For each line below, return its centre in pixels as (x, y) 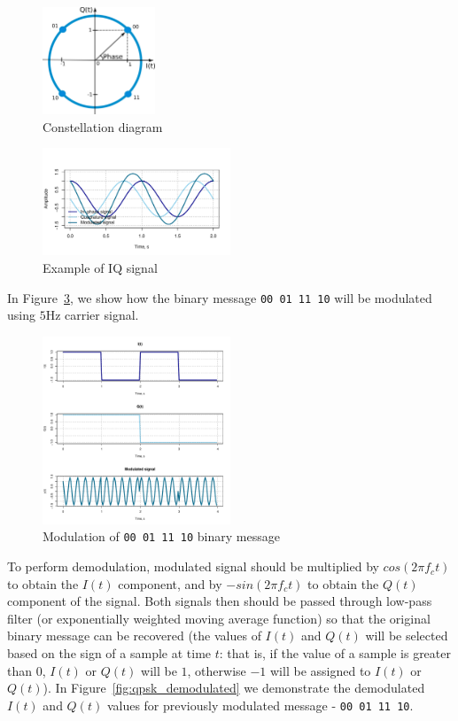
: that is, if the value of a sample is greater (335, 653)
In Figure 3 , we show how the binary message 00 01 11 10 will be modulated (220, 297)
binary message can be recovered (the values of (134, 636)
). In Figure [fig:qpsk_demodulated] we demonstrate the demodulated (234, 688)
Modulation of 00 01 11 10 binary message (161, 536)
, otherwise (217, 670)
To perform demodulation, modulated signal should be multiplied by (193, 566)
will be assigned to (321, 670)
